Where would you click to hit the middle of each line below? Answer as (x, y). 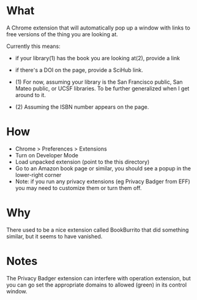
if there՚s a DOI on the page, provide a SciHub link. (79, 70)
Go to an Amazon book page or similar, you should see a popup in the (103, 168)
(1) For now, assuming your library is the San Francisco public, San (99, 82)
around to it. (30, 95)
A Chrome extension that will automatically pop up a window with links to (98, 28)
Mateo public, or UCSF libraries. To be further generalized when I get (102, 88)
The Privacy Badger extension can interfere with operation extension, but (98, 278)
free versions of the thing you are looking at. (62, 34)
